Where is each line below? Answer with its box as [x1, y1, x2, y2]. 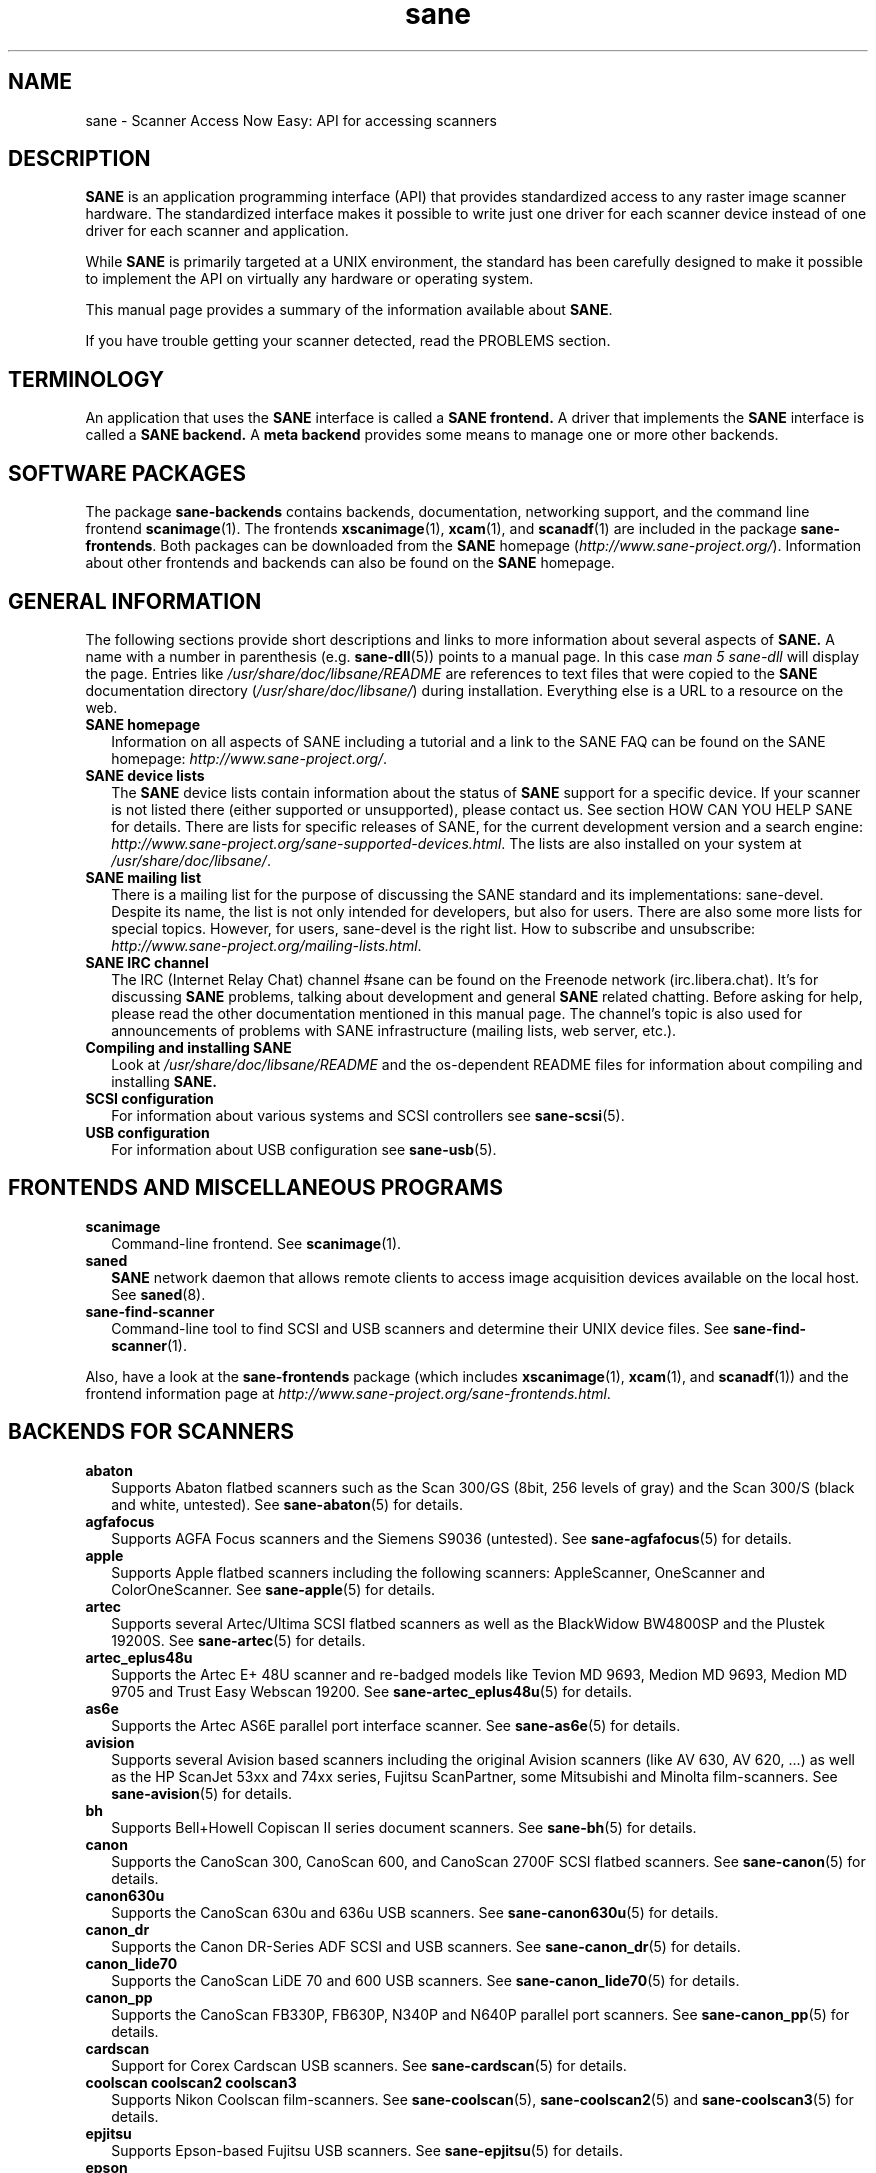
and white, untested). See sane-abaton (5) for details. [111, 1495, 463, 1513]
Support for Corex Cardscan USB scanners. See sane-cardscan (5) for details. [111, 2056, 627, 2074]
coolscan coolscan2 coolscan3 [85, 2073, 297, 2091]
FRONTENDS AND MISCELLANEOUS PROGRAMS [8, 1175, 503, 1201]
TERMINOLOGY [8, 366, 165, 392]
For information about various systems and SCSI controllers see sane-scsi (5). [111, 1106, 625, 1124]
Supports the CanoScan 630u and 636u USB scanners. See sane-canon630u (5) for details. [111, 1903, 719, 1921]
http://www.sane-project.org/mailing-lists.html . [111, 936, 422, 954]
